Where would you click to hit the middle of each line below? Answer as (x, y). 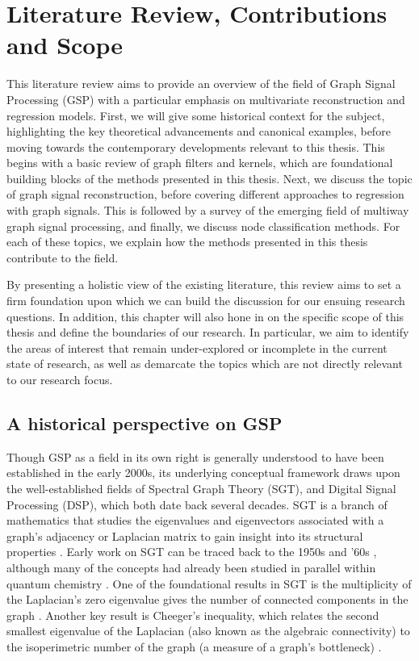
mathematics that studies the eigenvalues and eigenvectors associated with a (195, 520)
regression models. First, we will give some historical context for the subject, (196, 115)
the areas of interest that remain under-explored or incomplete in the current (197, 347)
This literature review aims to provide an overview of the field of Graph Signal (201, 84)
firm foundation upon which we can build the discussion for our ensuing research (206, 301)
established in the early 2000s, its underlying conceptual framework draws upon (203, 473)
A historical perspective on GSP (145, 423)
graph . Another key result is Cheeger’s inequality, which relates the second (193, 615)
